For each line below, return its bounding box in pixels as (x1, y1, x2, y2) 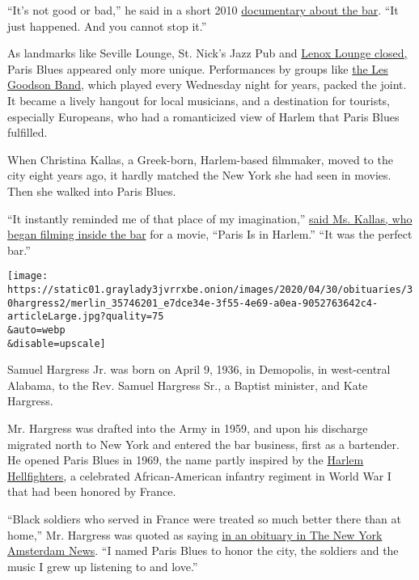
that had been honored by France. (7, 483, 176, 500)
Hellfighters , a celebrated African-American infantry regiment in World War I (7, 467, 391, 484)
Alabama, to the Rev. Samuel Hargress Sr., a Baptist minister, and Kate (7, 376, 368, 393)
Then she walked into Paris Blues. (7, 182, 176, 199)
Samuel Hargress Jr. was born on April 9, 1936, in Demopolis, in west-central (7, 361, 391, 378)
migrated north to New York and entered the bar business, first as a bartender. (7, 435, 400, 452)
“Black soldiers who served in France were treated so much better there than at (7, 510, 402, 527)
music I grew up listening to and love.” (7, 557, 198, 574)
